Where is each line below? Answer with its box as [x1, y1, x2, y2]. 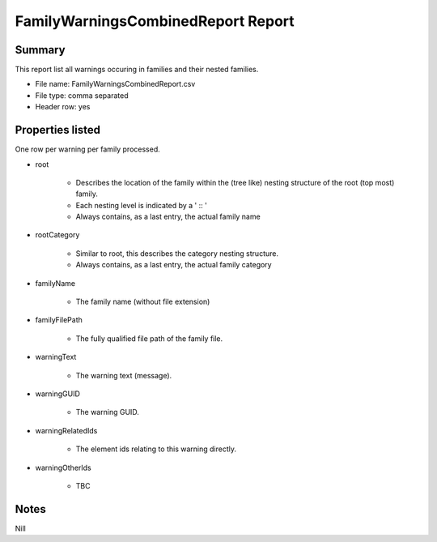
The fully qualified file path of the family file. [75, 333, 223, 344]
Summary [15, 43, 66, 57]
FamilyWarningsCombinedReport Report [15, 12, 295, 30]
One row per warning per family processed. [15, 144, 161, 154]
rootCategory [35, 230, 80, 240]
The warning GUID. [75, 408, 139, 417]
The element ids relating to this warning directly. [75, 444, 236, 454]
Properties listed [15, 123, 101, 137]
